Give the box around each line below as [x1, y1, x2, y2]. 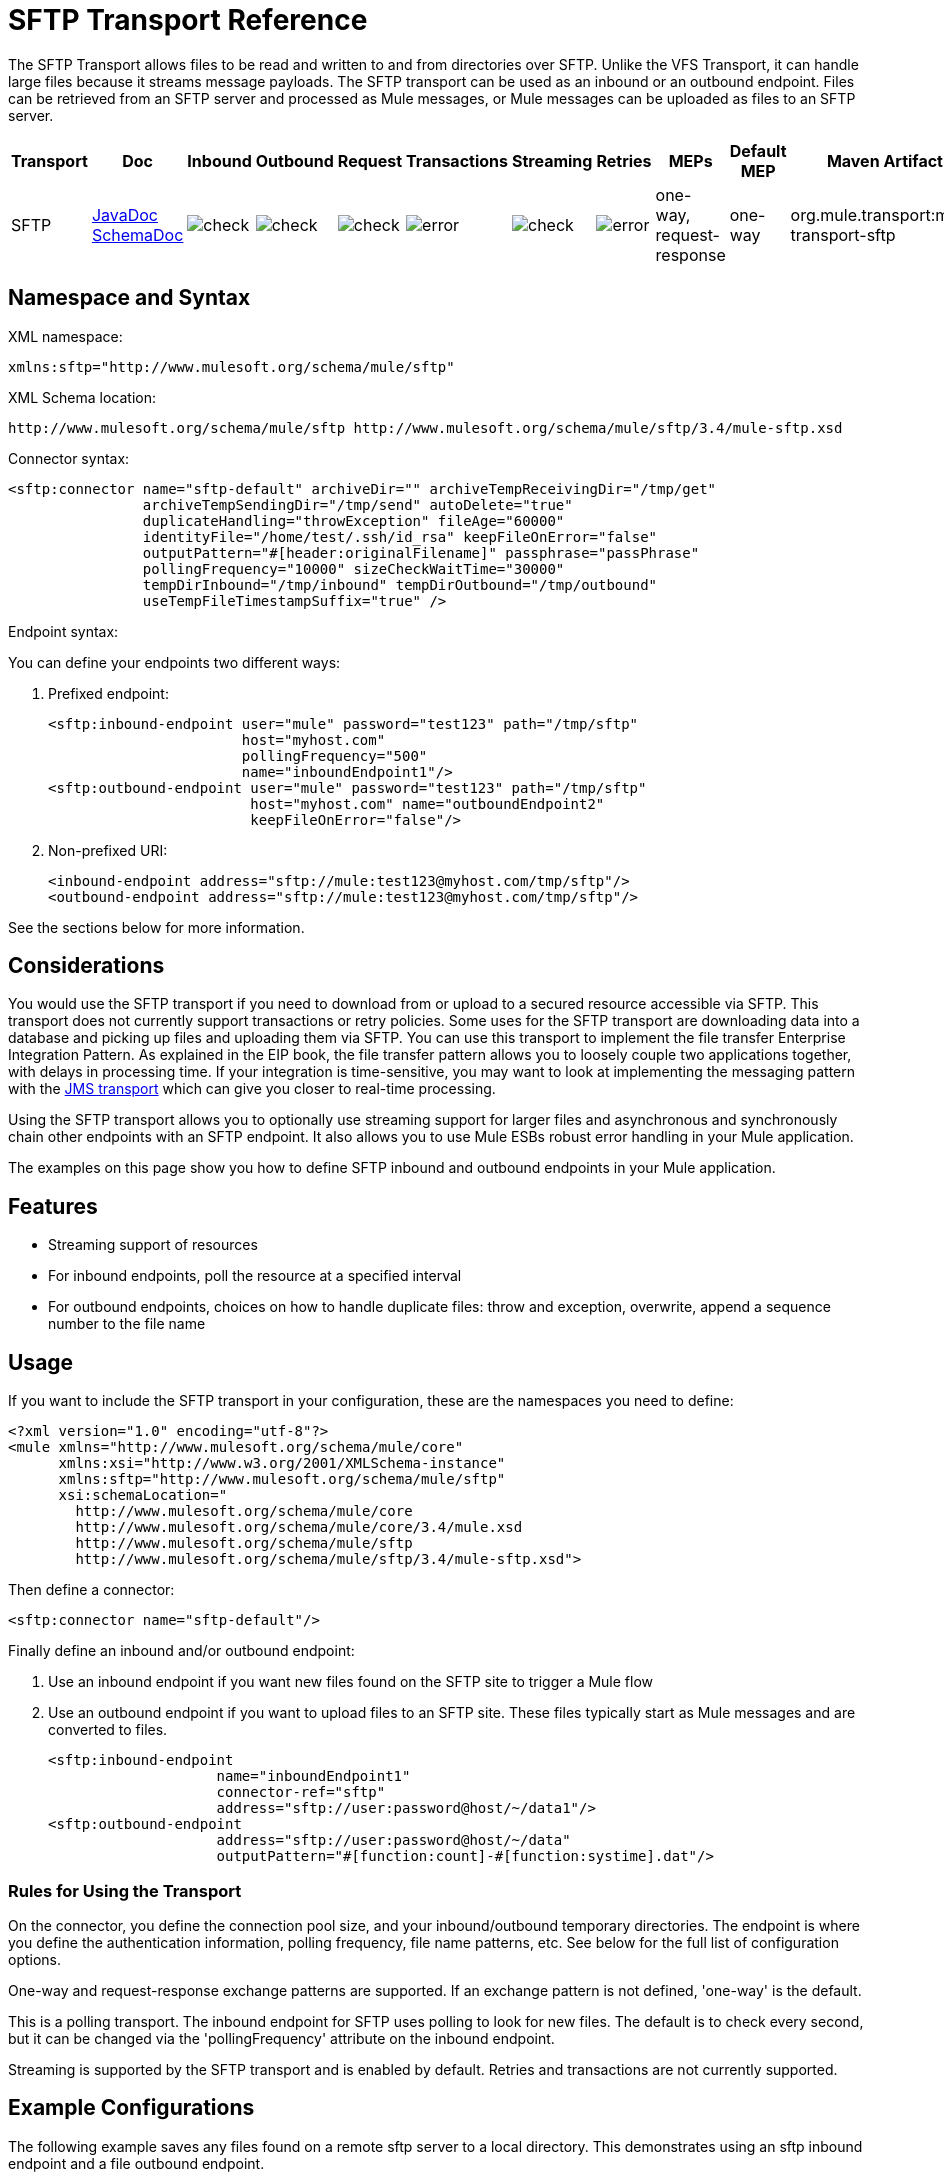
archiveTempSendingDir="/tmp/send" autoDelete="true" [142, 496, 573, 513]
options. [8, 1950, 62, 1968]
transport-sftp [790, 224, 896, 245]
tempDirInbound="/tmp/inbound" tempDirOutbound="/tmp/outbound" [142, 576, 658, 593]
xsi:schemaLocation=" [58, 1487, 228, 1504]
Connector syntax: [8, 449, 130, 467]
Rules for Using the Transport [8, 1880, 242, 1901]
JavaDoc [91, 204, 158, 225]
